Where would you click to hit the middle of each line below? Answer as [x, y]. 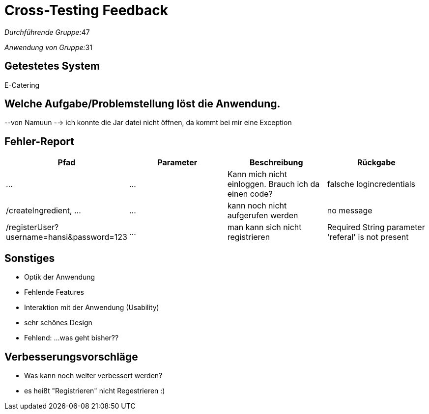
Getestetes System [52, 66]
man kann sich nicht [264, 227]
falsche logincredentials [371, 184]
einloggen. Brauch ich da [273, 184]
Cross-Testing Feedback [86, 10]
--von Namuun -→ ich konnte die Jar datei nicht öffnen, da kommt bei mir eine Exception [148, 123]
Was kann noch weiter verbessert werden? [93, 375]
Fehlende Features [54, 292]
